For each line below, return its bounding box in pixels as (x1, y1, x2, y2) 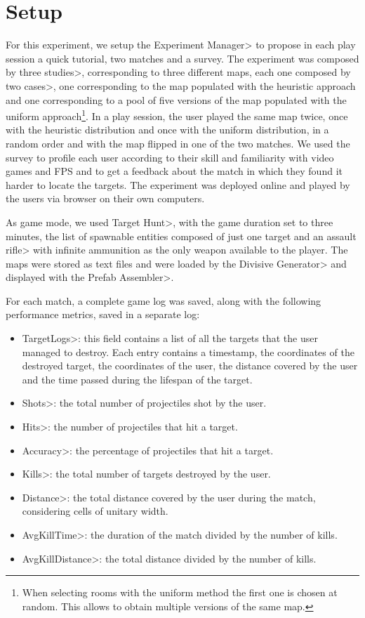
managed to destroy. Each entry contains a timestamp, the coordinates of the (22, 344, 354, 359)
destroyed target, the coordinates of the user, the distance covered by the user (22, 358, 358, 373)
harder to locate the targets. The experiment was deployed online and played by (6, 177, 350, 192)
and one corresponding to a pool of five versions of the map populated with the (6, 92, 347, 107)
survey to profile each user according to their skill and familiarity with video (6, 150, 334, 164)
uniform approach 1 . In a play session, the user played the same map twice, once (6, 107, 348, 123)
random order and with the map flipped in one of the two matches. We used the (6, 136, 350, 150)
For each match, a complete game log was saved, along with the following (6, 293, 321, 308)
